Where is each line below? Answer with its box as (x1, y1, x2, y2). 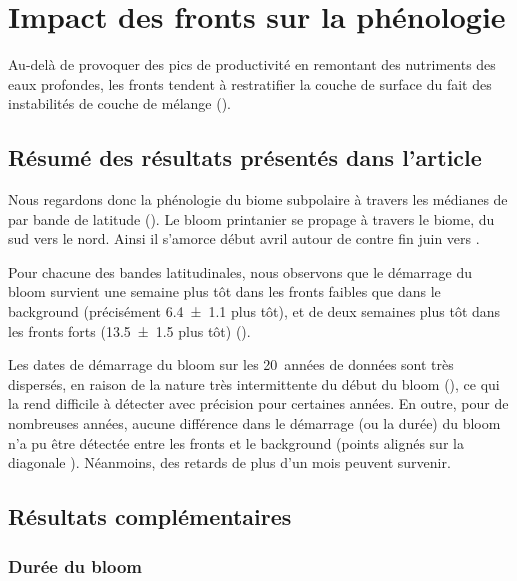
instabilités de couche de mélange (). (8, 93, 231, 114)
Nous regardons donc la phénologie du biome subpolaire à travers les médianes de (8, 189, 508, 210)
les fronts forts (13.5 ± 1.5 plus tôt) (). (8, 320, 251, 341)
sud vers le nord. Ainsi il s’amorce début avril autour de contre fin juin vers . (8, 228, 480, 249)
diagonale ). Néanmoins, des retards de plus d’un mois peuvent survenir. (8, 452, 451, 473)
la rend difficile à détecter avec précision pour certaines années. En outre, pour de (8, 393, 509, 414)
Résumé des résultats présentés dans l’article (8, 142, 482, 173)
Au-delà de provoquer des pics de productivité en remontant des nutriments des (8, 54, 496, 75)
